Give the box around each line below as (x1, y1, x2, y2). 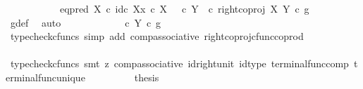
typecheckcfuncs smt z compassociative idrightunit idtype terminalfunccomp (10, 56, 349, 71)
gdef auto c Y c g (10, 15, 161, 29)
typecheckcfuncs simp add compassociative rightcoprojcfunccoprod (10, 29, 304, 43)
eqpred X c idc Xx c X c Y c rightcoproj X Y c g (59, 1, 309, 15)
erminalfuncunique (6, 69, 85, 84)
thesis (134, 69, 159, 84)
